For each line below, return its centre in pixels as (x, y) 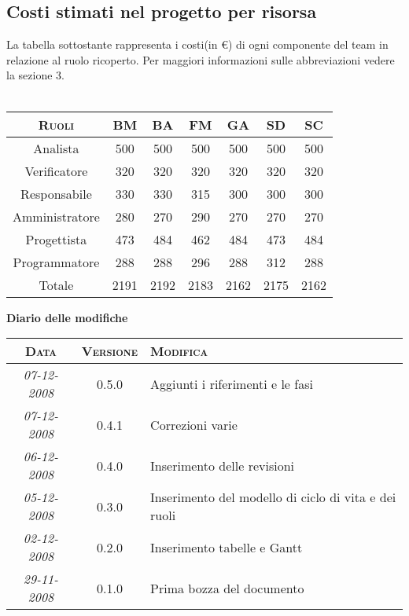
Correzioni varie (194, 424)
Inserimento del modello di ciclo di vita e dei (273, 497)
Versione (110, 351)
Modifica (179, 351)
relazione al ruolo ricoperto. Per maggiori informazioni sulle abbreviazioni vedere (201, 59)
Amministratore (56, 216)
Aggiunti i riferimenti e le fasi (232, 383)
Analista (56, 148)
